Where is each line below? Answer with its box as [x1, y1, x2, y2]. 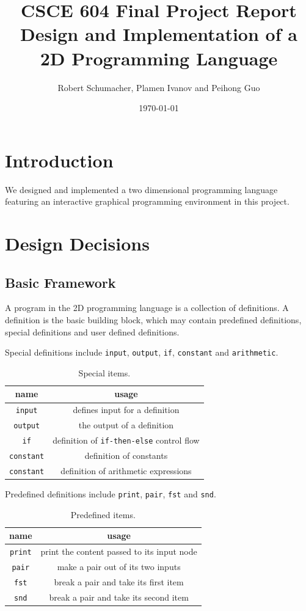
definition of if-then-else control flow [53, 434, 200, 447]
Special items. [78, 366, 131, 379]
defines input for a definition [73, 403, 180, 416]
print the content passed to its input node [40, 545, 197, 558]
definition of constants [84, 449, 168, 462]
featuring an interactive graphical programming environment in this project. [5, 195, 290, 208]
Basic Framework [5, 273, 116, 291]
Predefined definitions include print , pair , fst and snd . [5, 488, 216, 500]
